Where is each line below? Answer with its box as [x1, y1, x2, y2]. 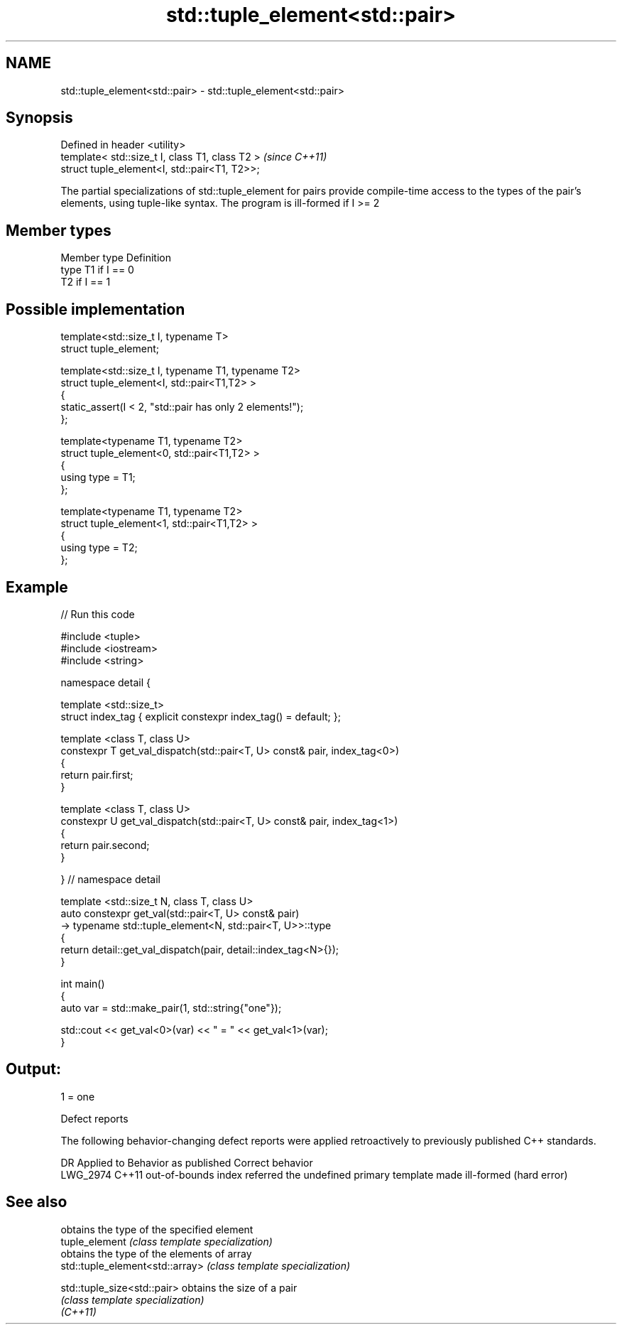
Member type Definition [60, 252, 171, 264]
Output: [6, 1060, 61, 1078]
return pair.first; [60, 768, 133, 781]
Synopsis [6, 109, 73, 127]
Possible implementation [6, 300, 185, 318]
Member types [6, 221, 111, 239]
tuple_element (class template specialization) [60, 1235, 273, 1248]
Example [6, 578, 68, 596]
